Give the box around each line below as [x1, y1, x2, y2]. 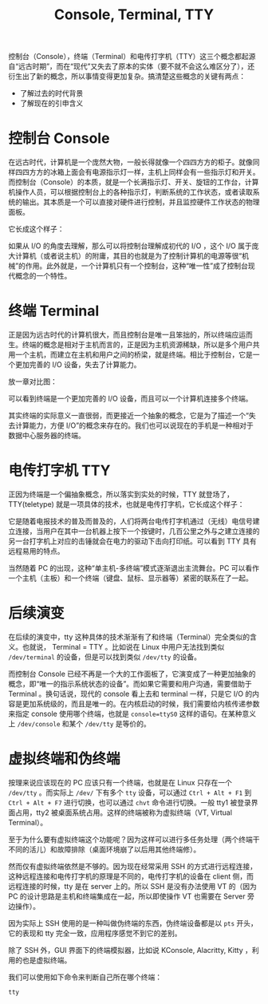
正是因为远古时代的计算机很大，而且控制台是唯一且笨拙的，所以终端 [8, 330, 232, 340]
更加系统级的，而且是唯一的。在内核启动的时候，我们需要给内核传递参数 [22, 698, 260, 708]
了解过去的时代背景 [19, 89, 84, 98]
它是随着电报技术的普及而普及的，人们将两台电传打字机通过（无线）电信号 [8, 516, 253, 526]
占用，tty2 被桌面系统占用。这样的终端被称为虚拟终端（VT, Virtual [14, 808, 233, 817]
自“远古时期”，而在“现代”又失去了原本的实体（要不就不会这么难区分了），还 [8, 61, 255, 71]
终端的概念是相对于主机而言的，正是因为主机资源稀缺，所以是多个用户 [22, 340, 253, 350]
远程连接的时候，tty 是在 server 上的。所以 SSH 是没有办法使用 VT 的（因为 [8, 881, 257, 891]
